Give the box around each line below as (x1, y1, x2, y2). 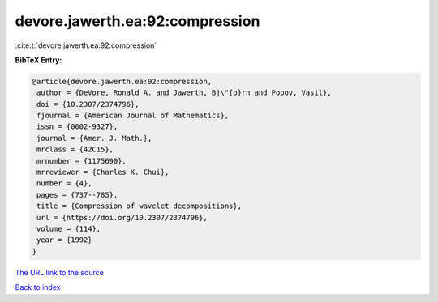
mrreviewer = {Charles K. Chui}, (36, 168, 170, 177)
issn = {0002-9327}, (36, 122, 118, 131)
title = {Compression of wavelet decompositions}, (36, 202, 243, 211)
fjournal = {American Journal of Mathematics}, (36, 111, 230, 121)
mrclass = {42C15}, (36, 145, 114, 154)
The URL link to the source (15, 267, 105, 277)
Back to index (15, 283, 61, 292)
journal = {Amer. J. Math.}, (36, 134, 152, 142)
